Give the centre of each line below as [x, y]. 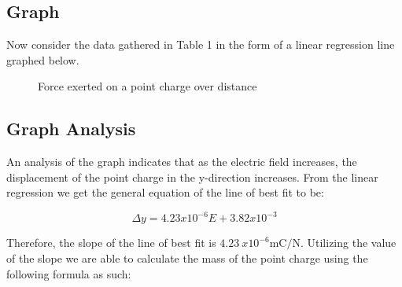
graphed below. [43, 59]
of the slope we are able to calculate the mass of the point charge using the [187, 258]
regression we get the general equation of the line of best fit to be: [165, 192]
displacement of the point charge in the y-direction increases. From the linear [192, 177]
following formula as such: [69, 273]
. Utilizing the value [348, 243]
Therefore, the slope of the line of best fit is [111, 243]
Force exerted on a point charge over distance [148, 86]
